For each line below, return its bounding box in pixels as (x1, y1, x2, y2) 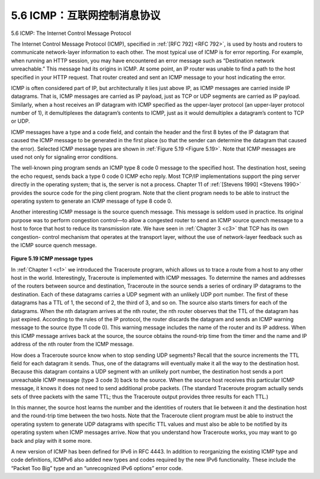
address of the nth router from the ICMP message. (11, 341, 135, 348)
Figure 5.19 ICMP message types (11, 255, 93, 262)
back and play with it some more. (11, 437, 92, 444)
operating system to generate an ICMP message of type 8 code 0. (11, 197, 172, 205)
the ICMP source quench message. (11, 241, 97, 248)
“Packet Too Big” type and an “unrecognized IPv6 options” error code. (11, 464, 183, 471)
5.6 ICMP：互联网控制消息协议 (11, 9, 161, 22)
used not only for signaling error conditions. (11, 154, 118, 161)
